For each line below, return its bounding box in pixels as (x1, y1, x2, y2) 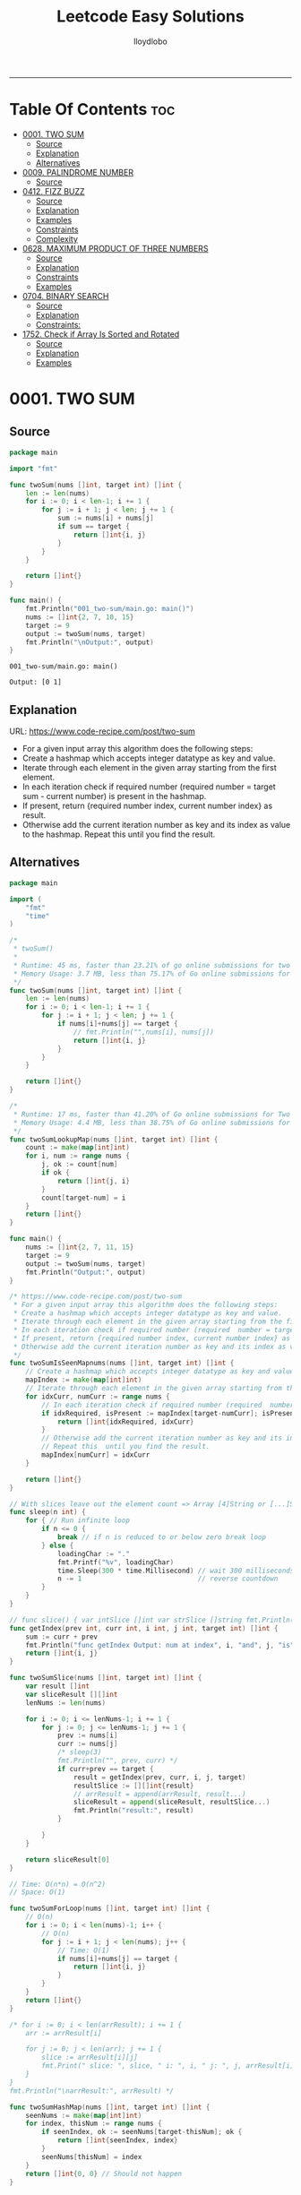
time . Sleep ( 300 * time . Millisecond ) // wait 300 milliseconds (56, 1566, 295, 1575)
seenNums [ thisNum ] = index (41, 2152, 142, 2161)
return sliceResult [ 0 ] (25, 1855, 110, 1864)
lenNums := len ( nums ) (25, 1698, 106, 1708)
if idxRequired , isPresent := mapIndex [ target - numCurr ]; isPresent (41, 1408, 298, 1417)
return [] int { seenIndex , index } (56, 2136, 178, 2145)
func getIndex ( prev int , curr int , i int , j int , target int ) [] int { (9, 1623, 279, 1632)
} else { (41, 1541, 74, 1550)
